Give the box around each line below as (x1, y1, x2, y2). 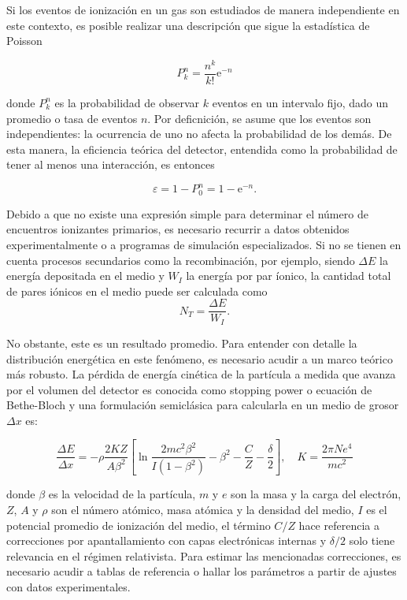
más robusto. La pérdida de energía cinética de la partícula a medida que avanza (6, 366, 396, 382)
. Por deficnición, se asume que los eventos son (147, 110, 372, 126)
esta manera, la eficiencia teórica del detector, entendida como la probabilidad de (6, 140, 398, 157)
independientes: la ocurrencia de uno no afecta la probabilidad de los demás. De (6, 125, 392, 142)
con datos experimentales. (6, 578, 131, 594)
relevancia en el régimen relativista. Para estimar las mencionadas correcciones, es (6, 547, 401, 564)
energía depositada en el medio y (6, 267, 165, 284)
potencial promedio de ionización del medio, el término (6, 516, 271, 533)
